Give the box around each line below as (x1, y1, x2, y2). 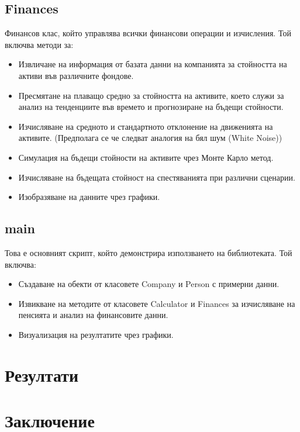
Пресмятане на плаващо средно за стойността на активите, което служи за (18, 89, 284, 101)
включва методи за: (5, 38, 74, 50)
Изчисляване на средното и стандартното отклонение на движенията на (18, 120, 273, 132)
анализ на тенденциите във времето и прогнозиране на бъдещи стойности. (18, 101, 284, 113)
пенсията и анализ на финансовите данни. (18, 309, 168, 321)
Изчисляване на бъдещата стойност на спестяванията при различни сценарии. (18, 171, 295, 183)
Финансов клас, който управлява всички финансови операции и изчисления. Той (5, 27, 291, 39)
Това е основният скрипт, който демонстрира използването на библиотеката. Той (5, 246, 292, 258)
